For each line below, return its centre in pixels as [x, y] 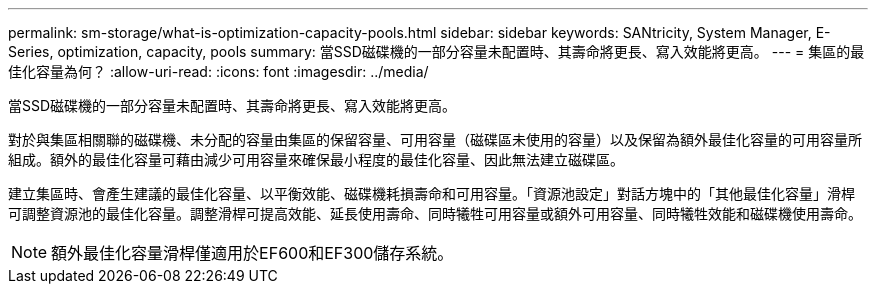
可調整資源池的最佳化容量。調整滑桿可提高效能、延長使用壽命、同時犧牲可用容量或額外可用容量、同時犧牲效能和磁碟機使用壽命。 [435, 213]
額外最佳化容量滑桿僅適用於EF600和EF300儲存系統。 [252, 253]
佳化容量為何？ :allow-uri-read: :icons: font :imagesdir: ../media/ [218, 71]
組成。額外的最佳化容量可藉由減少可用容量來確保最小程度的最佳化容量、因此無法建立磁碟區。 [316, 159]
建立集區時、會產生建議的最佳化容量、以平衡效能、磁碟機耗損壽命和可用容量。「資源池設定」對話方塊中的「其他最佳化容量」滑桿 [431, 193]
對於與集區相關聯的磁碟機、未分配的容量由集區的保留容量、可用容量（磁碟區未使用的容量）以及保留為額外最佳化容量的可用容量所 [435, 139]
